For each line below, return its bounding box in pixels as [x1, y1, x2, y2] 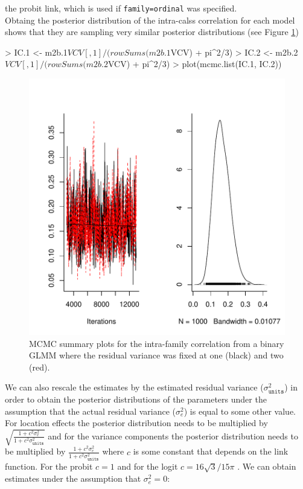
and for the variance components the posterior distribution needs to [48, 429, 298, 442]
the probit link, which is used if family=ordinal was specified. [5, 2, 237, 14]
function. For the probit [5, 460, 93, 473]
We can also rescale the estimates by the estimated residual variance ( [5, 381, 264, 393]
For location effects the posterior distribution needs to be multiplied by [5, 416, 268, 429]
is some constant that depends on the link [133, 445, 289, 458]
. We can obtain [237, 460, 296, 473]
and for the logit [117, 460, 178, 473]
